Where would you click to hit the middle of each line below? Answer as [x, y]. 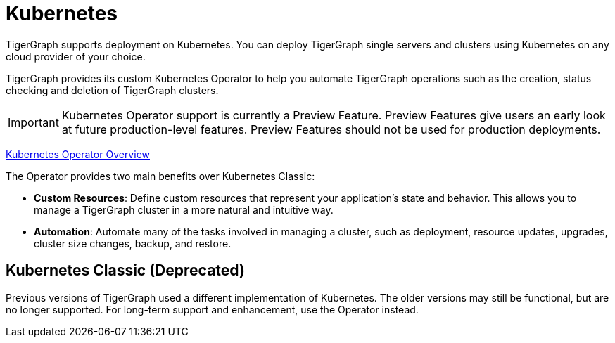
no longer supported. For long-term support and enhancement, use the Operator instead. [212, 309]
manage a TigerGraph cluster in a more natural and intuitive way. [184, 209]
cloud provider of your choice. [76, 56]
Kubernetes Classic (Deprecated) [125, 271]
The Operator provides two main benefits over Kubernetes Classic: [160, 176]
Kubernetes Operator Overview [78, 154]
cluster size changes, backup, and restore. [133, 243]
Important [33, 122]
